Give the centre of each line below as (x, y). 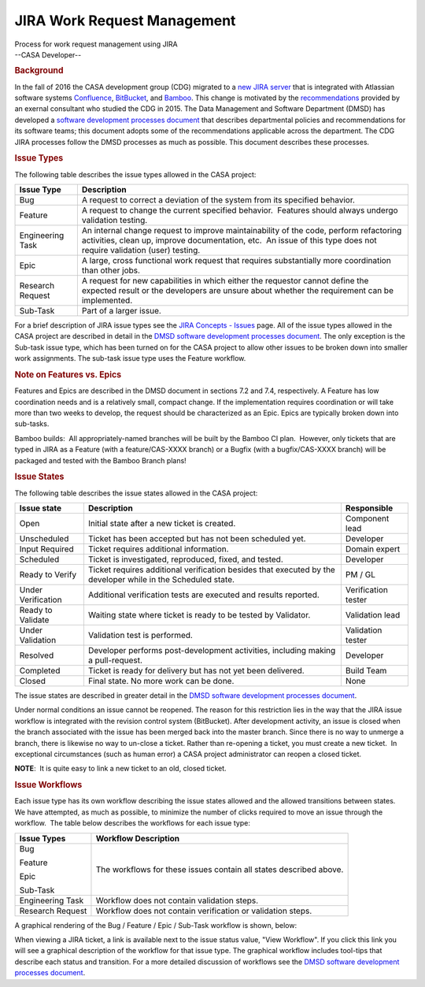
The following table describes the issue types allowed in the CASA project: (135, 174)
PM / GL (360, 574)
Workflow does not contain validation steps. (177, 900)
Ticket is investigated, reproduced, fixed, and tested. (185, 559)
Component (367, 518)
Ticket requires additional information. (158, 549)
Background (39, 71)
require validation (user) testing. (141, 250)
